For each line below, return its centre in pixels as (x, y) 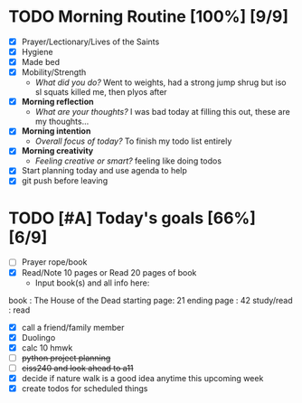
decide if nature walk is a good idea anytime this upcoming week (142, 378)
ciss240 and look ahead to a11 (77, 368)
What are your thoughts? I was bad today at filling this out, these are (162, 112)
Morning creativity (57, 151)
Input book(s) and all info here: (92, 283)
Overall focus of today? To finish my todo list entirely (133, 141)
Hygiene (37, 52)
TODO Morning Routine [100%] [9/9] (149, 17)
